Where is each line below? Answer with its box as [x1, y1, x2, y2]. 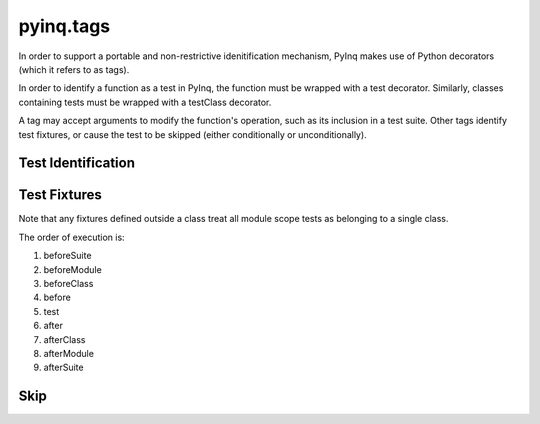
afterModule [43, 347, 95, 359]
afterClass [43, 333, 86, 345]
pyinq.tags [18, 15, 111, 37]
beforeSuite [43, 250, 92, 262]
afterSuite [43, 361, 84, 374]
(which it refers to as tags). [18, 63, 130, 75]
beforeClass [43, 277, 94, 289]
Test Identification [18, 155, 135, 172]
